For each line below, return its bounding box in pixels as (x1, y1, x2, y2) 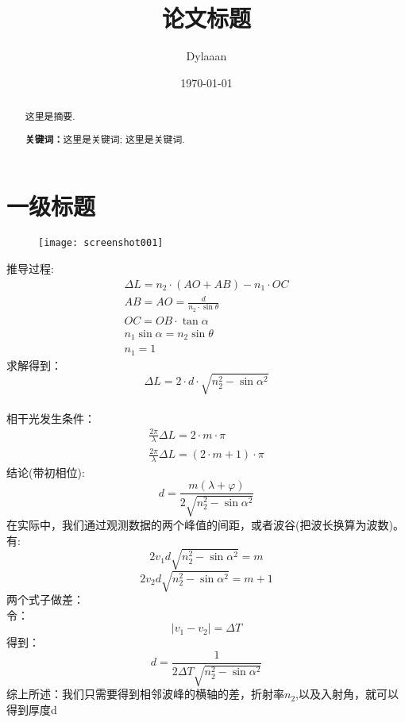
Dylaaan (186, 48, 227, 64)
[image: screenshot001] (38, 237, 164, 249)
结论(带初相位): (6, 463, 85, 480)
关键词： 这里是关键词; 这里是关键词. (25, 132, 185, 146)
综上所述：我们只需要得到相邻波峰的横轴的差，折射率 (6, 686, 284, 702)
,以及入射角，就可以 (295, 686, 399, 702)
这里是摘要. (25, 109, 75, 123)
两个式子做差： (6, 591, 84, 608)
